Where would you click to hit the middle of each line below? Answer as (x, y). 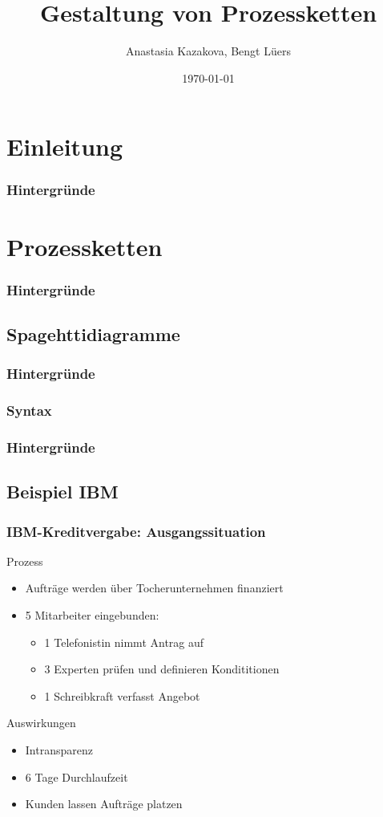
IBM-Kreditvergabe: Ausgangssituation (136, 531)
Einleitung (65, 146)
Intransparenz (59, 750)
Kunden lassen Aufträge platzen (104, 804)
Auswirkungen (41, 723)
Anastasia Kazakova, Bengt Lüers (208, 51)
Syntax (29, 411)
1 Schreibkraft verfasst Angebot (122, 695)
